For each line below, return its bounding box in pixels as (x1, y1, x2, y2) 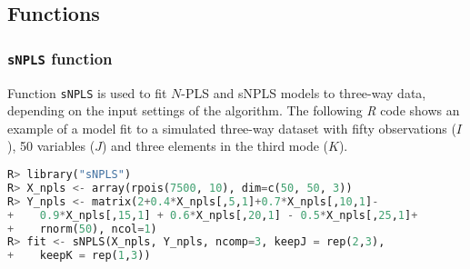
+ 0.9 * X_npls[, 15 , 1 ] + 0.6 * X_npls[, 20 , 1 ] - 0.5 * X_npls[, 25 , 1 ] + (7, 208, 418, 222)
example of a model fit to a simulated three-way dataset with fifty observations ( (7, 118, 456, 137)
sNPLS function (7, 46, 113, 69)
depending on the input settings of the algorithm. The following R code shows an (7, 101, 460, 120)
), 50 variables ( (7, 136, 95, 155)
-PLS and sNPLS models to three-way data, (181, 83, 426, 102)
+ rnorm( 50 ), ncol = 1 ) (7, 222, 157, 235)
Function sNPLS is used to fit (7, 83, 167, 102)
